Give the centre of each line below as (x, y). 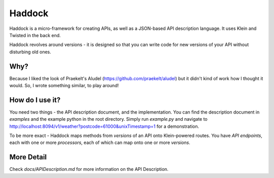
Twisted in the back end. (35, 35)
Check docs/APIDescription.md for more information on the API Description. (89, 169)
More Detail (28, 157)
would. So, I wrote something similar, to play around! (64, 86)
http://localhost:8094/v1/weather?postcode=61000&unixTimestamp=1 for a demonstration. (104, 126)
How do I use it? (35, 100)
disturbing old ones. (30, 52)
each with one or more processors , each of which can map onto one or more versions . (100, 143)
